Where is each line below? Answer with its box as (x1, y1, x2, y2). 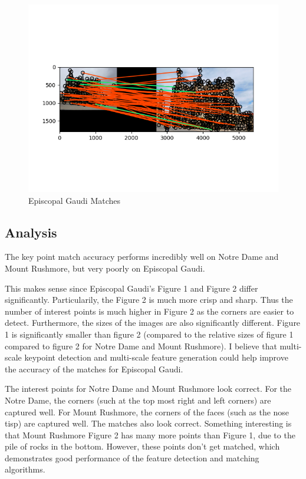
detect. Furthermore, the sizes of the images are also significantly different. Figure (5, 316, 301, 329)
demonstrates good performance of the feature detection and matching (5, 451, 259, 464)
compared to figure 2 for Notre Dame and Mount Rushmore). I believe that (5, 339, 277, 352)
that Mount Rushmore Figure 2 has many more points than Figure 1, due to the (5, 428, 295, 441)
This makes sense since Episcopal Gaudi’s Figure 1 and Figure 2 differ (5, 282, 258, 294)
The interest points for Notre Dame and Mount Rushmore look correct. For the (5, 382, 292, 395)
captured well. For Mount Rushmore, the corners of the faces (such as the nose (5, 405, 289, 418)
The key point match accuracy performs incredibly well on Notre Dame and (5, 250, 279, 263)
